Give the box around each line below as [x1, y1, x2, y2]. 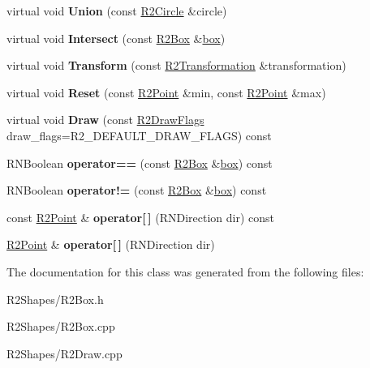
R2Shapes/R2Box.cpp [6, 318, 115, 335]
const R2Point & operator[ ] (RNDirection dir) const [6, 208, 274, 225]
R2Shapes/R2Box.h [6, 290, 104, 307]
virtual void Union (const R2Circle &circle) [6, 2, 227, 19]
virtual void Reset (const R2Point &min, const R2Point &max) [6, 83, 326, 101]
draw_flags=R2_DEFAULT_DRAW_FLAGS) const [6, 126, 272, 143]
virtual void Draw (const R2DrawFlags [6, 111, 204, 128]
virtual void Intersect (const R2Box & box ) [6, 29, 226, 46]
